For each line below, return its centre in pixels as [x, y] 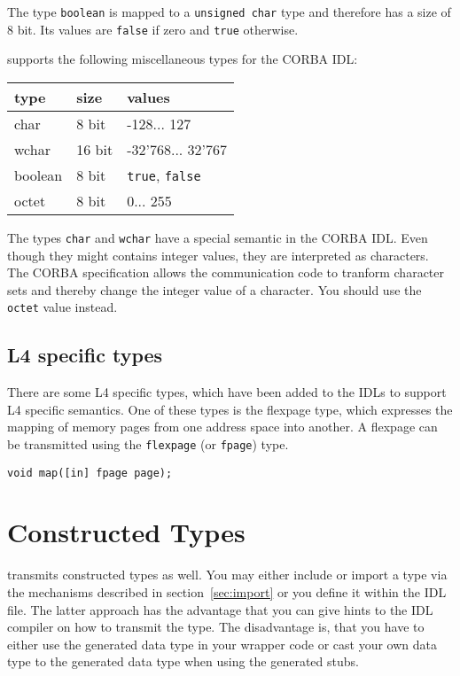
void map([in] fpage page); [90, 473]
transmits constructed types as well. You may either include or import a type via [227, 575]
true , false [164, 175]
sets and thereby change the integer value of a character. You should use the [214, 289]
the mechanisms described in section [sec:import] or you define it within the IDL [227, 592]
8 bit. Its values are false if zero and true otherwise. [153, 29]
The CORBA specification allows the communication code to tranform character [226, 272]
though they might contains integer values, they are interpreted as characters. [218, 255]
